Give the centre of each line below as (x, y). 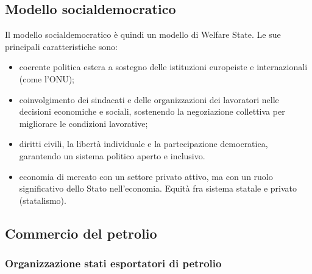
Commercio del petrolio (81, 233)
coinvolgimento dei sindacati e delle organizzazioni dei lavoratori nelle (149, 99)
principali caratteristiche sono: (62, 46)
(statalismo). (43, 200)
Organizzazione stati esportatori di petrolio (113, 263)
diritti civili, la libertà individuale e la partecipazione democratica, (144, 144)
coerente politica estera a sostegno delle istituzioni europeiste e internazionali (163, 67)
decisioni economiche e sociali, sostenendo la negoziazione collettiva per (152, 111)
